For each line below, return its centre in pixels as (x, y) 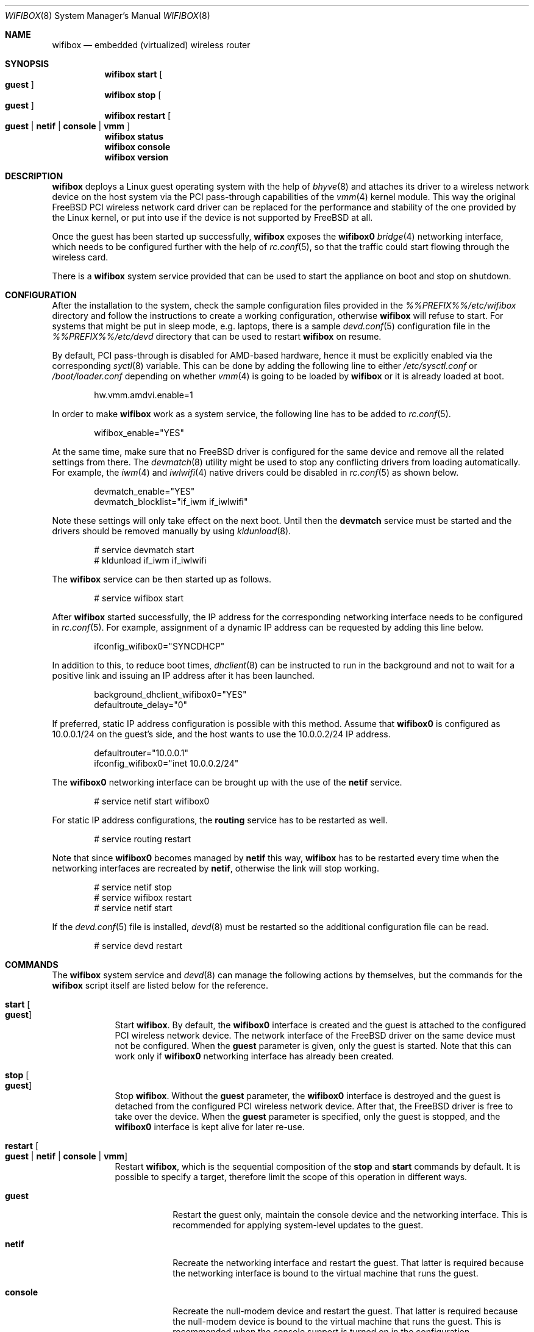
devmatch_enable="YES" (144, 491)
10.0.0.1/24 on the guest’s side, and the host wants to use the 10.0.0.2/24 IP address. (221, 734)
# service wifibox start (139, 598)
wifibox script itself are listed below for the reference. (160, 985)
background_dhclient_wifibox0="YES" (170, 694)
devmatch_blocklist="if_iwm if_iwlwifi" (171, 502)
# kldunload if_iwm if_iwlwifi (150, 560)
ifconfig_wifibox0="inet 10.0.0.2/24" (166, 763)
